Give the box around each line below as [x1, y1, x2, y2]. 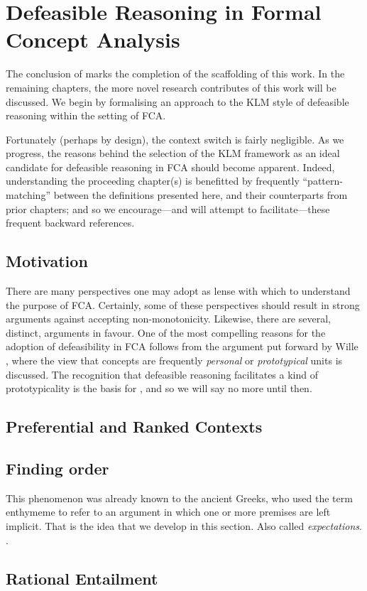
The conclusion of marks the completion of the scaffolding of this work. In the [6, 66, 345, 81]
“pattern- [302, 173, 343, 188]
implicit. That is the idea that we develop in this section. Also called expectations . [6, 518, 362, 533]
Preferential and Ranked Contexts [6, 416, 263, 438]
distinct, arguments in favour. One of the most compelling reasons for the [6, 325, 326, 340]
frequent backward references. [6, 215, 135, 230]
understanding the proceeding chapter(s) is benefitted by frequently [6, 173, 300, 188]
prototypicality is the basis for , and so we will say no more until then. [6, 381, 312, 396]
